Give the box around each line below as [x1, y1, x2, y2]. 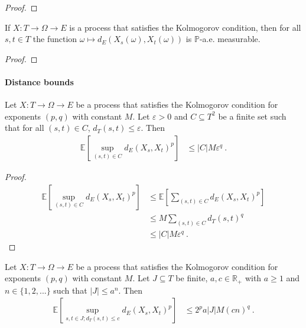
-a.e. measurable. [199, 33, 261, 45]
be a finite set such [218, 110, 287, 122]
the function [32, 33, 77, 45]
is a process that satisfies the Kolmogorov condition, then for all [69, 21, 301, 33]
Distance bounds [5, 75, 74, 88]
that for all [5, 121, 44, 134]
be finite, [175, 272, 208, 284]
